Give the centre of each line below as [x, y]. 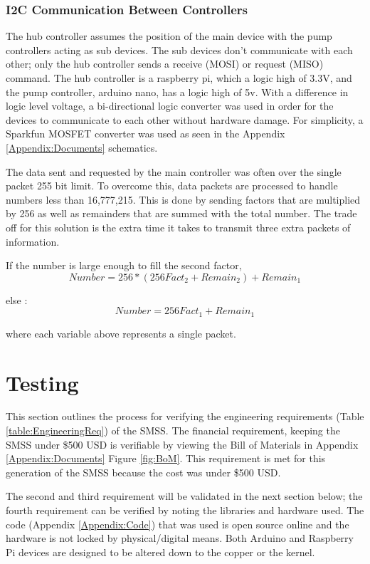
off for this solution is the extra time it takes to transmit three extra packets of [178, 227]
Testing [42, 382]
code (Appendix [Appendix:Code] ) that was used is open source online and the [178, 524]
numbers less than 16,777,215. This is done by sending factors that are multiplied [183, 199]
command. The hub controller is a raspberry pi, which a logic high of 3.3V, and [179, 78]
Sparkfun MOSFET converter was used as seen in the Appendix [146, 134]
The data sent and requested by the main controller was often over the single [174, 171]
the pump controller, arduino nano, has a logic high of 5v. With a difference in [177, 92]
